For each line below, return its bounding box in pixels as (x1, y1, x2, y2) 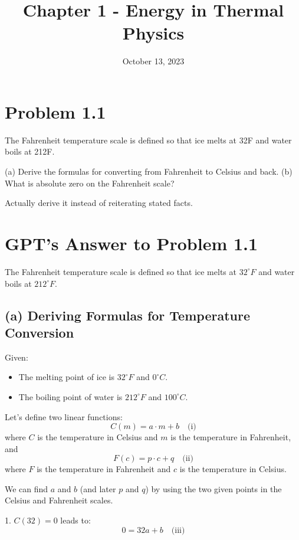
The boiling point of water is (18, 390, 123, 402)
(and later (80, 482, 116, 495)
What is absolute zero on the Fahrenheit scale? (5, 176, 175, 189)
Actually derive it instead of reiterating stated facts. (5, 197, 193, 209)
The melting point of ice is (18, 371, 115, 383)
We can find (5, 482, 48, 495)
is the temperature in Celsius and (37, 431, 158, 443)
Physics (122, 21, 185, 45)
